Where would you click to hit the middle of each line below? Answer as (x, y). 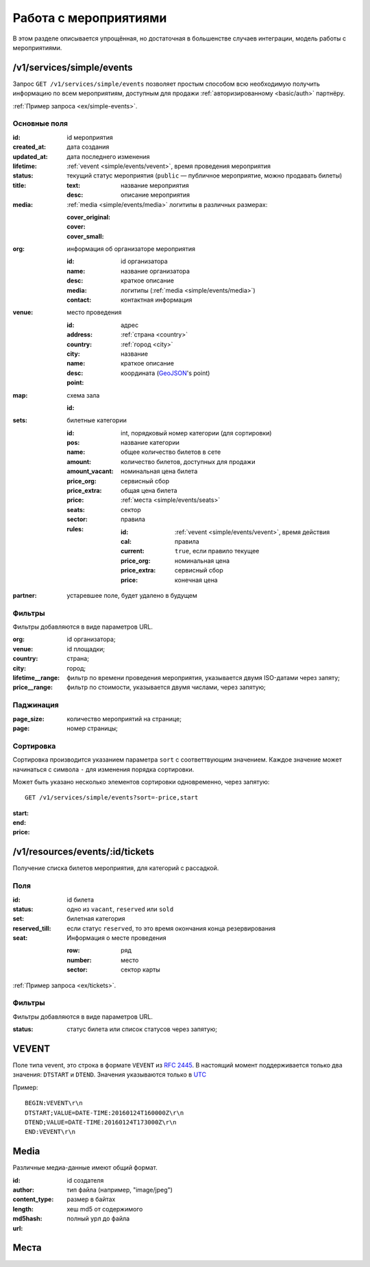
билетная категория (96, 919)
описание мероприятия (156, 195)
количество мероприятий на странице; (124, 719)
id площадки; (86, 649)
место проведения (94, 313)
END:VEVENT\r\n (50, 1132)
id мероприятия (90, 137)
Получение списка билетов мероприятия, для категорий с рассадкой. (116, 868)
